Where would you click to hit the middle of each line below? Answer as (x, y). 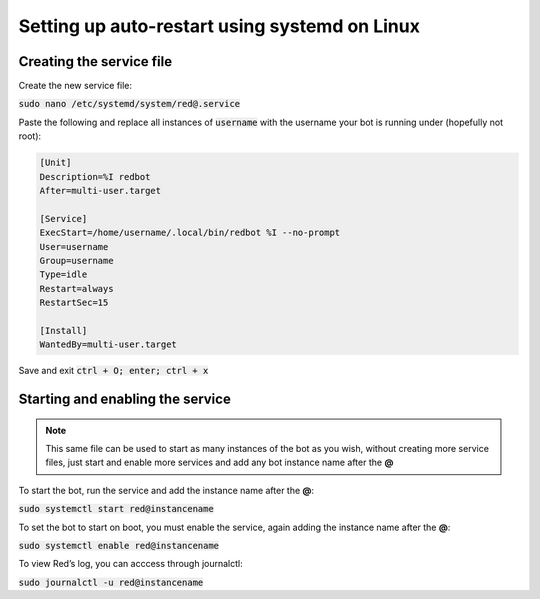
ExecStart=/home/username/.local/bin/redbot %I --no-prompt (190, 233)
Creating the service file (95, 61)
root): (30, 136)
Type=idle (63, 274)
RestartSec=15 (74, 303)
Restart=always (76, 288)
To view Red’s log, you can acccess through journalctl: (131, 564)
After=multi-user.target (100, 190)
